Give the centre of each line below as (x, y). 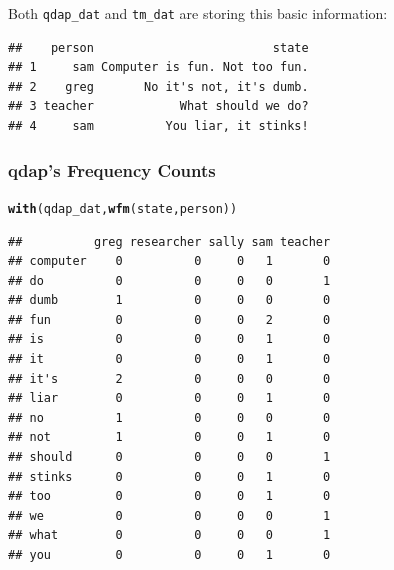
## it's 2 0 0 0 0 (169, 378)
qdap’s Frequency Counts (112, 169)
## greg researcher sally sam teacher (169, 241)
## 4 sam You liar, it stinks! (158, 126)
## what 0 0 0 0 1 (169, 535)
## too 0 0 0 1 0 (169, 496)
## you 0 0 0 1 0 (169, 555)
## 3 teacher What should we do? (158, 106)
